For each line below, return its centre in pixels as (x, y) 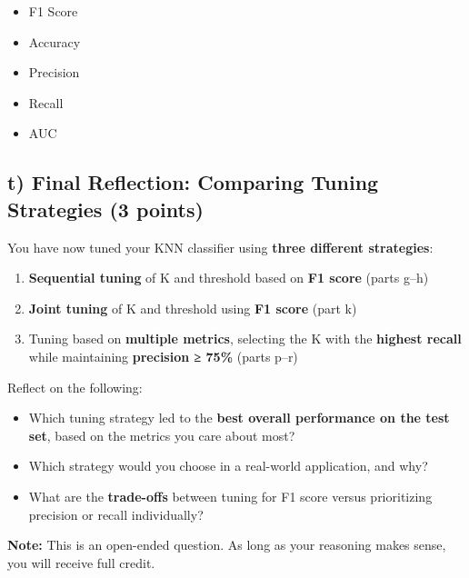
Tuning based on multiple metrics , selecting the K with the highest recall (245, 339)
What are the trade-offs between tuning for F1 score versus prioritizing (230, 496)
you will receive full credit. (81, 562)
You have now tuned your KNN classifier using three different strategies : (220, 247)
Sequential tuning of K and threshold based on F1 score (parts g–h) (229, 278)
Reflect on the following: (75, 387)
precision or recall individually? (116, 514)
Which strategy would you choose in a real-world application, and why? (228, 466)
